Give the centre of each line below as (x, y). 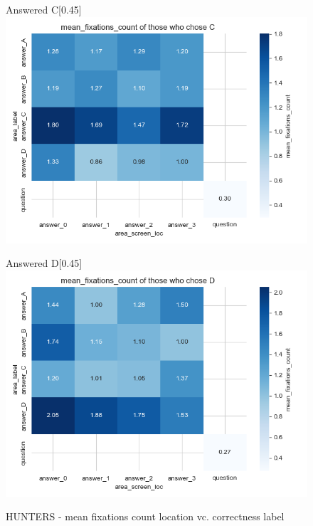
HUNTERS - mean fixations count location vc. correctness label (145, 516)
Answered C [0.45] (44, 9)
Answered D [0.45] (44, 263)
